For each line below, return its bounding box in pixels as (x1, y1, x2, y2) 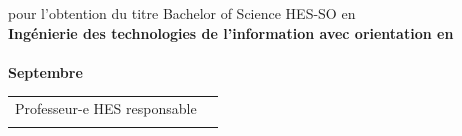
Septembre (8, 61, 83, 82)
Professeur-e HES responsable (15, 98, 197, 119)
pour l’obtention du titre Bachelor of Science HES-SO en (8, 3, 356, 23)
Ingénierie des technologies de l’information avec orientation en (8, 22, 454, 43)
